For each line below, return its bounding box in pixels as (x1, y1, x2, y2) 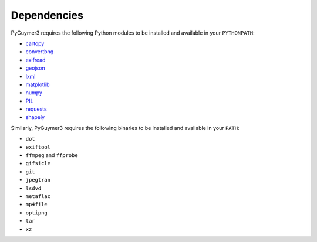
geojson (25, 64, 45, 71)
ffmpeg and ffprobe (25, 152, 79, 159)
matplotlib (25, 81, 50, 88)
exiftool (25, 144, 51, 151)
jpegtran (25, 176, 51, 183)
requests (25, 105, 47, 113)
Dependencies (11, 9, 83, 22)
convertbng (25, 48, 54, 55)
